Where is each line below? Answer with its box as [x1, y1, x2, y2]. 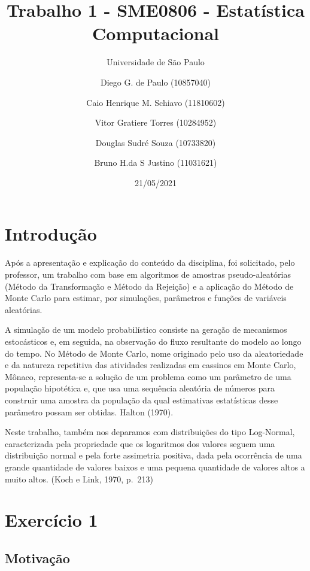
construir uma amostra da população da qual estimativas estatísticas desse [5, 393, 278, 406]
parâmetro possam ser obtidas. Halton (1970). [5, 405, 174, 418]
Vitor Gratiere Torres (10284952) [95, 116, 217, 129]
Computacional [92, 21, 219, 45]
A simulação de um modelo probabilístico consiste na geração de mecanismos [5, 323, 287, 336]
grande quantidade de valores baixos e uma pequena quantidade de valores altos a [5, 460, 305, 473]
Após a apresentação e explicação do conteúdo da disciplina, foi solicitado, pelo [5, 256, 295, 269]
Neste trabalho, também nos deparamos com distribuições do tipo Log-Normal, [5, 426, 295, 438]
